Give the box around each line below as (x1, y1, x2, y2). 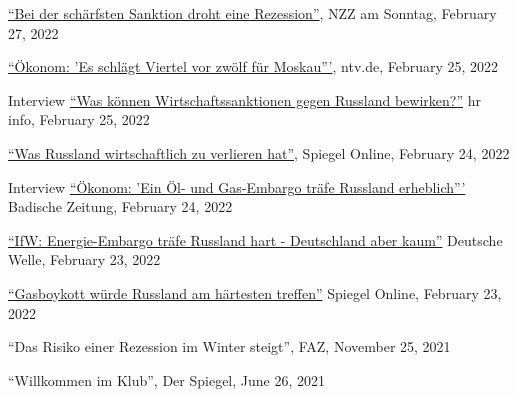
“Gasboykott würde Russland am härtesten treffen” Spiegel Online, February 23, (8, 282, 502, 303)
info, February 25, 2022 (8, 109, 150, 130)
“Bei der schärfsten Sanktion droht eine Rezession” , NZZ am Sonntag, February (8, 3, 497, 23)
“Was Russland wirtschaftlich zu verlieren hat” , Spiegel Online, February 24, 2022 (8, 142, 510, 163)
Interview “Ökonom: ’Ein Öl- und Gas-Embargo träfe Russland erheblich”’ (8, 176, 466, 197)
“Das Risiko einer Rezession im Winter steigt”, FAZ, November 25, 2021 (8, 336, 451, 357)
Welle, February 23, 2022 (8, 249, 161, 270)
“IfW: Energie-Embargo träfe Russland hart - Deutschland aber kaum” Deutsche (8, 229, 503, 250)
